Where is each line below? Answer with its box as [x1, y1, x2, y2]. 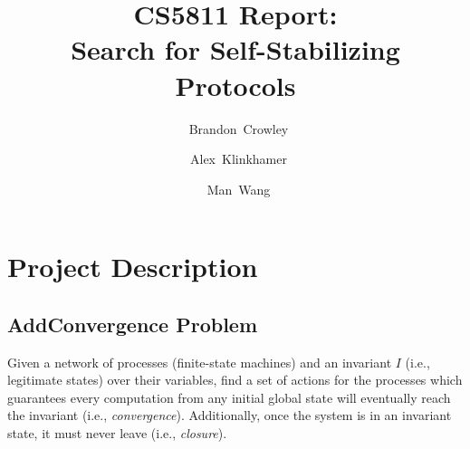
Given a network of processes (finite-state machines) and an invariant [7, 352, 392, 371]
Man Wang [206, 179, 271, 198]
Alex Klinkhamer [189, 149, 287, 168]
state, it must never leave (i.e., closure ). [7, 424, 227, 443]
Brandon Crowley [188, 119, 289, 138]
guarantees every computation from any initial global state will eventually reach [7, 387, 451, 406]
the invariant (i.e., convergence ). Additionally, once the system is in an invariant [7, 406, 452, 425]
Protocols [175, 66, 296, 103]
